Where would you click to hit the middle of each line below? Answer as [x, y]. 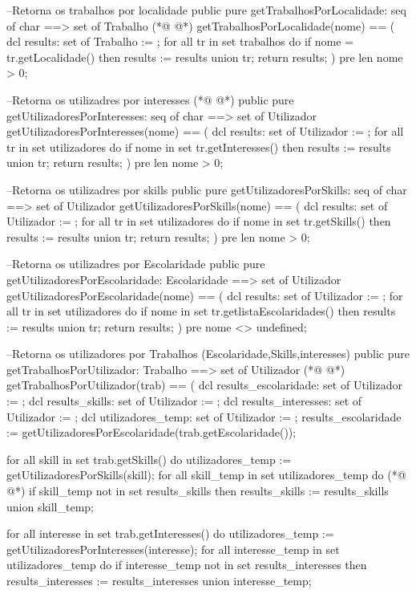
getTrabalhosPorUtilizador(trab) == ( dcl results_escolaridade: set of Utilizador [205, 385]
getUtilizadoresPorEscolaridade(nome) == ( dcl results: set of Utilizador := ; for [205, 295]
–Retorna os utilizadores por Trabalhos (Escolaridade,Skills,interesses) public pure [208, 354]
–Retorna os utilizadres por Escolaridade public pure [136, 264]
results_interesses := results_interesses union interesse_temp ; [159, 580]
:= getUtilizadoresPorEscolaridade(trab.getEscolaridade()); [151, 432]
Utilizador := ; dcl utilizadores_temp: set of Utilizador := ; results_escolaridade [204, 416]
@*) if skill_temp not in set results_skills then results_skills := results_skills [198, 491]
